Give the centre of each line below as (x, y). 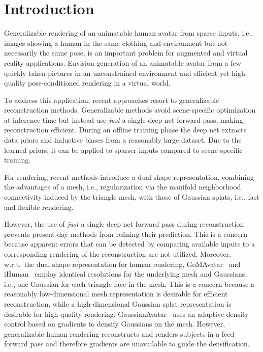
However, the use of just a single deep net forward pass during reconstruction (124, 224)
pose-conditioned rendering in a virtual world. (99, 83)
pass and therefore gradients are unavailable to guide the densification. (140, 344)
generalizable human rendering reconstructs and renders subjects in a (112, 333)
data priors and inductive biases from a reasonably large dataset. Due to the (123, 140)
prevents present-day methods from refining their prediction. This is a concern (126, 234)
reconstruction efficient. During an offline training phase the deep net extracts (125, 130)
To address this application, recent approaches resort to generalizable (112, 100)
